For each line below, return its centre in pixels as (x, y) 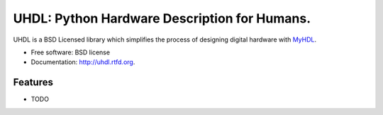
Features (33, 82)
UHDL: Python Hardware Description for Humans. (162, 18)
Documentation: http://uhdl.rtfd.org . (83, 62)
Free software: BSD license (70, 52)
